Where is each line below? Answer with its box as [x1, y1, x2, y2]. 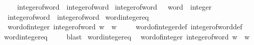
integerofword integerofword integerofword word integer [17, 2, 212, 12]
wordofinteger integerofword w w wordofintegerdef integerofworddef [7, 21, 243, 32]
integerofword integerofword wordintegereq [7, 11, 149, 22]
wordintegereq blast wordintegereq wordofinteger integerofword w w [4, 31, 250, 41]
